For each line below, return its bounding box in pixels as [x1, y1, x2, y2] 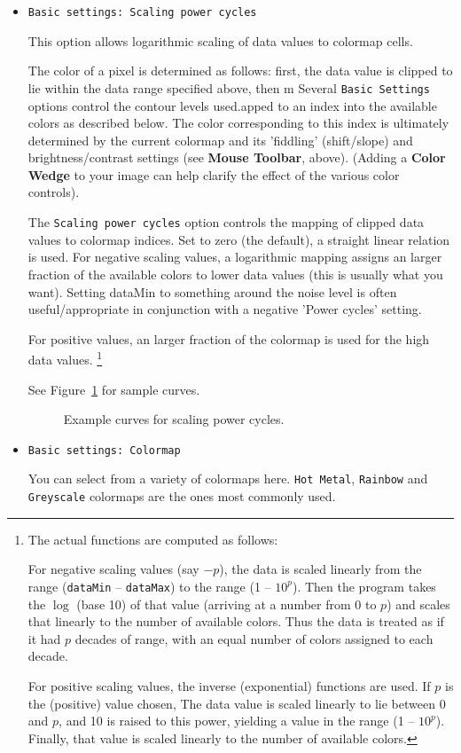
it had [27, 629, 61, 647]
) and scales [387, 594, 450, 613]
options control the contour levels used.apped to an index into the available [27, 96, 437, 114]
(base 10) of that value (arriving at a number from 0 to [76, 594, 377, 613]
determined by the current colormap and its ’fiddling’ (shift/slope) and [27, 130, 413, 149]
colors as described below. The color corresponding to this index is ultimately [27, 114, 449, 132]
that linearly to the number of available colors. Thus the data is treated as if [27, 612, 444, 631]
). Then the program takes [292, 577, 436, 595]
